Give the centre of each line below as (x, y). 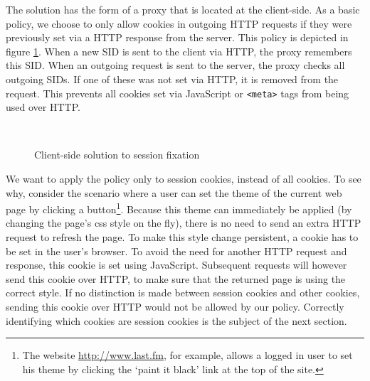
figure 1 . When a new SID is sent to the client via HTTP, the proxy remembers (179, 51)
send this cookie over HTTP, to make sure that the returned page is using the (176, 278)
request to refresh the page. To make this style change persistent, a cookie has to (182, 237)
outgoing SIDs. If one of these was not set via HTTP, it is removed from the (172, 79)
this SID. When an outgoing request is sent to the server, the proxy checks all (175, 65)
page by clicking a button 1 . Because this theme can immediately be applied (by (179, 208)
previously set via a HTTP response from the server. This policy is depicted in (177, 37)
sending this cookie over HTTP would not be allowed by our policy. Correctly (175, 306)
